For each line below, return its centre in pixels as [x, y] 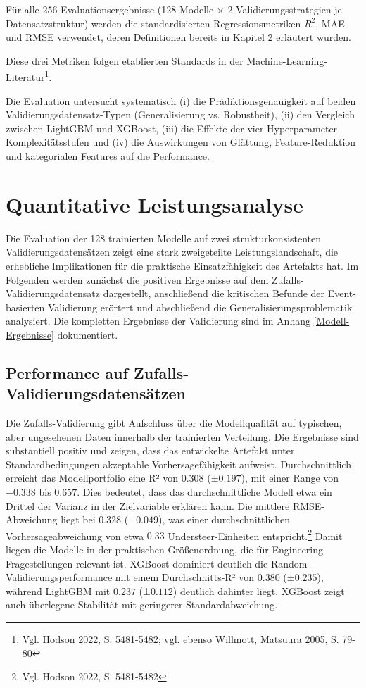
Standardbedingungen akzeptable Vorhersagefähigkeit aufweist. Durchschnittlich [179, 464]
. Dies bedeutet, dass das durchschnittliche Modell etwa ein [204, 492]
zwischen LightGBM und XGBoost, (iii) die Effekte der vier [135, 128]
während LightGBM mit [58, 590]
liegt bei [78, 519]
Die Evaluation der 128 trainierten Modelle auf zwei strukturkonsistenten [164, 238]
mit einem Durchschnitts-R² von [185, 577]
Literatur [25, 77]
